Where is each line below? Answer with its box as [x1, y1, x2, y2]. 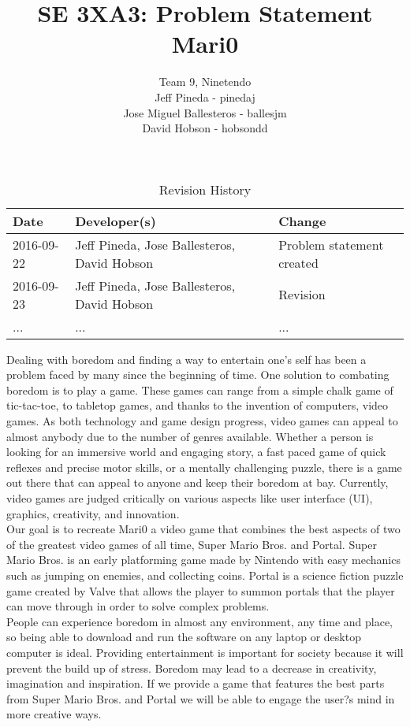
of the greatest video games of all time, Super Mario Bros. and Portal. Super [6, 536, 377, 552]
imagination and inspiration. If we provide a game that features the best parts [6, 675, 385, 692]
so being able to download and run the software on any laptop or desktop [6, 629, 361, 645]
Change [278, 211, 326, 230]
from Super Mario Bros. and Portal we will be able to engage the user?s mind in [6, 690, 395, 707]
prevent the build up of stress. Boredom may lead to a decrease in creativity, [6, 659, 377, 676]
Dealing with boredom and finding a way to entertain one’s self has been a [6, 351, 367, 367]
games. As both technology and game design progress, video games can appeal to [6, 413, 398, 429]
